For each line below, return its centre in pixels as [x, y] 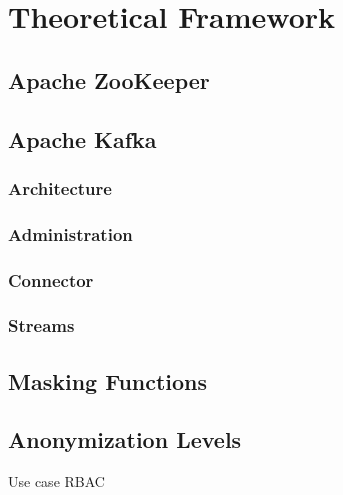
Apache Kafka [82, 138]
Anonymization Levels [125, 439]
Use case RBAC [56, 481]
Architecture [60, 187]
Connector [51, 279]
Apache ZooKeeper [109, 79]
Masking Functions [108, 380]
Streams [41, 325]
